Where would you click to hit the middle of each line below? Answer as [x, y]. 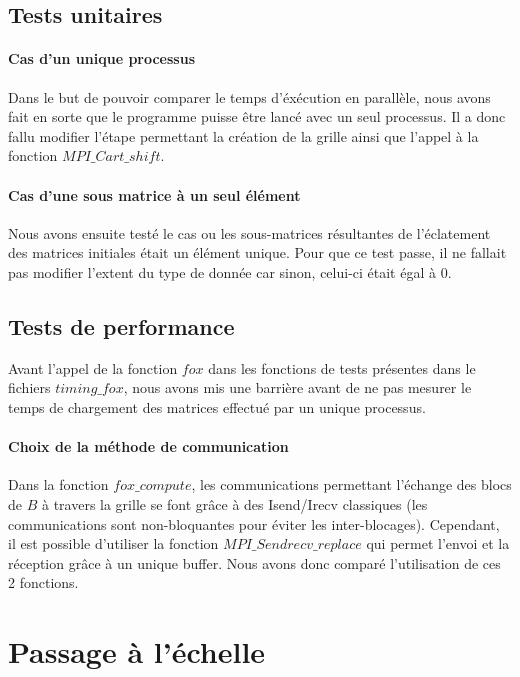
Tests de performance [121, 325]
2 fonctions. [43, 582]
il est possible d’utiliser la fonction [113, 543]
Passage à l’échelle [137, 651]
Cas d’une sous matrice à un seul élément [154, 194]
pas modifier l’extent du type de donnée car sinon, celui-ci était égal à [222, 271]
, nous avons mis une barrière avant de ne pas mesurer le [297, 387]
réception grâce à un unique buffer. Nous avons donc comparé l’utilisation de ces [254, 562]
